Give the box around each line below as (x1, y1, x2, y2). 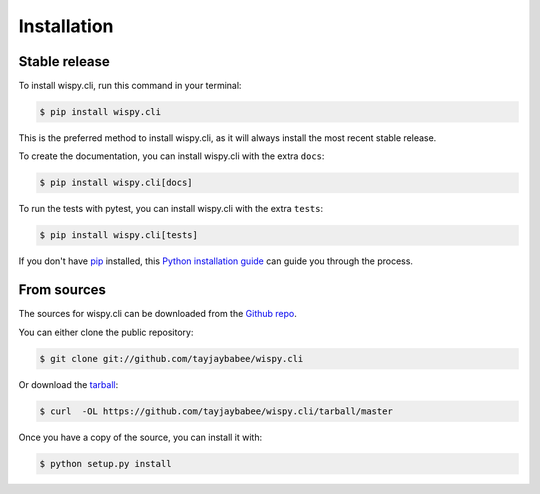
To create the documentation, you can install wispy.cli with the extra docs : (18, 150, 325, 162)
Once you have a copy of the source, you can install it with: (18, 431, 263, 443)
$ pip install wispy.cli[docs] (39, 177, 194, 189)
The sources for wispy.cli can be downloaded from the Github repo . (18, 308, 297, 320)
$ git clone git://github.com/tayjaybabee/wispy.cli (39, 353, 304, 364)
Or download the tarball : (18, 378, 119, 390)
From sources (18, 281, 107, 299)
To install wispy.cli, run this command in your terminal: (18, 80, 242, 92)
